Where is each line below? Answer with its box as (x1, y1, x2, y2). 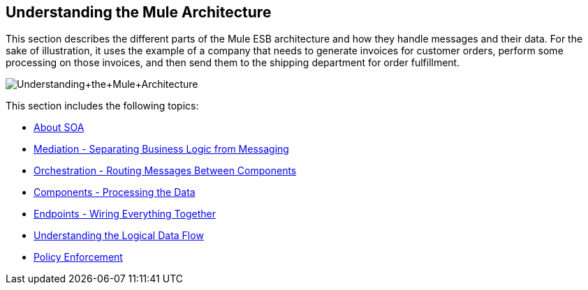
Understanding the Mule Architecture (6, 3, 272, 21)
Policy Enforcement (34, 251, 123, 264)
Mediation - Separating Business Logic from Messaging (34, 143, 289, 155)
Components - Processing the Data (34, 186, 196, 199)
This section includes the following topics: (6, 100, 199, 112)
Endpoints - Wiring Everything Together (34, 208, 216, 220)
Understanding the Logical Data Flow (34, 229, 204, 242)
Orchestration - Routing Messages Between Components (34, 165, 297, 177)
